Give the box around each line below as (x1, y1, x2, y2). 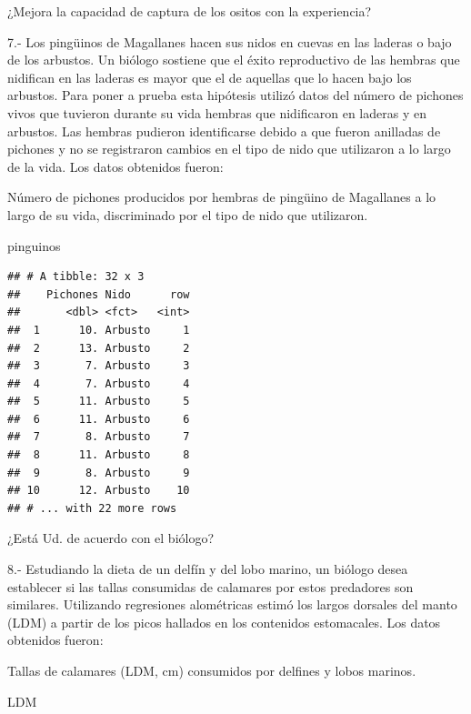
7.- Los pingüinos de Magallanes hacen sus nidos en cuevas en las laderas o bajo (7, 32, 452, 51)
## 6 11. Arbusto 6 (7, 412, 190, 426)
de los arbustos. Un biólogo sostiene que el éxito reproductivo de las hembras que (7, 50, 460, 69)
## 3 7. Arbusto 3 (7, 359, 190, 373)
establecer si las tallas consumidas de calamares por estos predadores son (7, 577, 414, 596)
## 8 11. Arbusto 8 (7, 448, 190, 462)
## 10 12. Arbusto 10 (7, 484, 190, 498)
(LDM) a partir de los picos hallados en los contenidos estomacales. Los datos (7, 612, 441, 631)
